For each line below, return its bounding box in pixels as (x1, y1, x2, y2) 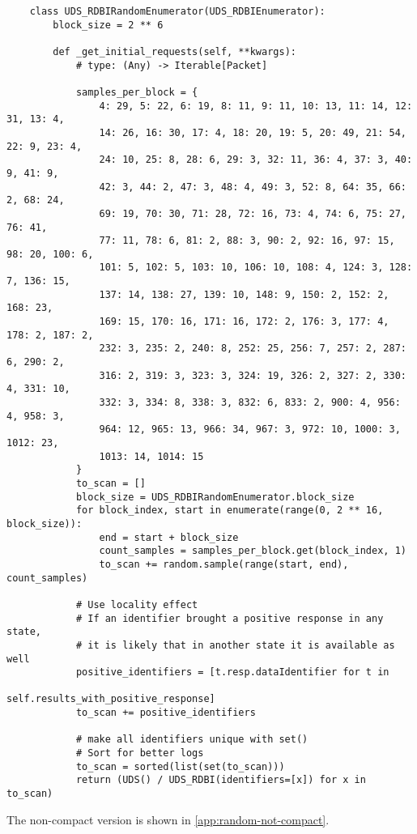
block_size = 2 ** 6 (53, 19, 164, 31)
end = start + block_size (99, 531, 239, 543)
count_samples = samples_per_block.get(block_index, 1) (99, 545, 406, 557)
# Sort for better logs (75, 747, 204, 760)
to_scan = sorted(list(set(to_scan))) (75, 760, 285, 772)
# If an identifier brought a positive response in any (75, 612, 384, 624)
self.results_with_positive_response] (6, 693, 215, 705)
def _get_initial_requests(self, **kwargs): (53, 45, 296, 57)
